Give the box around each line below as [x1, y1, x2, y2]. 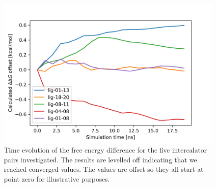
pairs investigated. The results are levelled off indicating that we [4, 154, 197, 164]
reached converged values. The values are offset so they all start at [4, 164, 204, 174]
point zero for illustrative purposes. [4, 173, 110, 184]
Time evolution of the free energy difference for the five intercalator [4, 144, 207, 155]
